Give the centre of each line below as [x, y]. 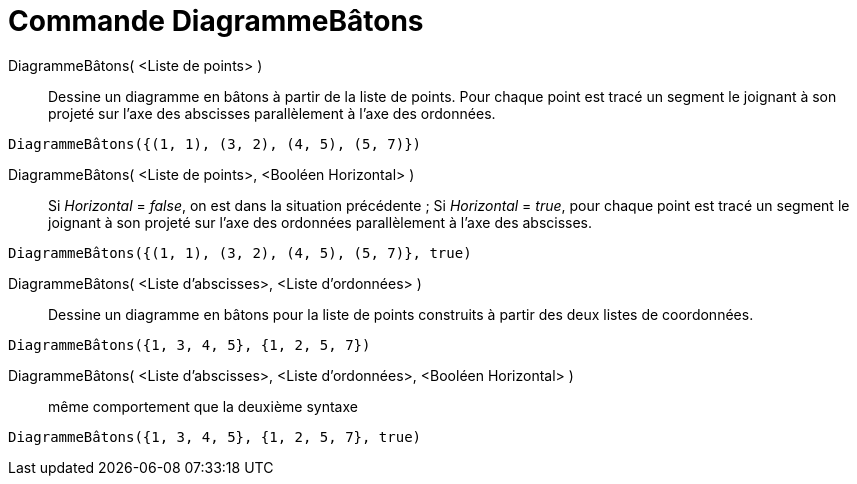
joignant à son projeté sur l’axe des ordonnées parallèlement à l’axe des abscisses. [320, 222]
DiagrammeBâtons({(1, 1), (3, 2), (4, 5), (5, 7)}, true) [240, 252]
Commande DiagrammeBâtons [216, 21]
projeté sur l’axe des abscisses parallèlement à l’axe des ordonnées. [272, 113]
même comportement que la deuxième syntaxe [203, 406]
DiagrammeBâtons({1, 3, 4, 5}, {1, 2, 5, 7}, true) [215, 436]
